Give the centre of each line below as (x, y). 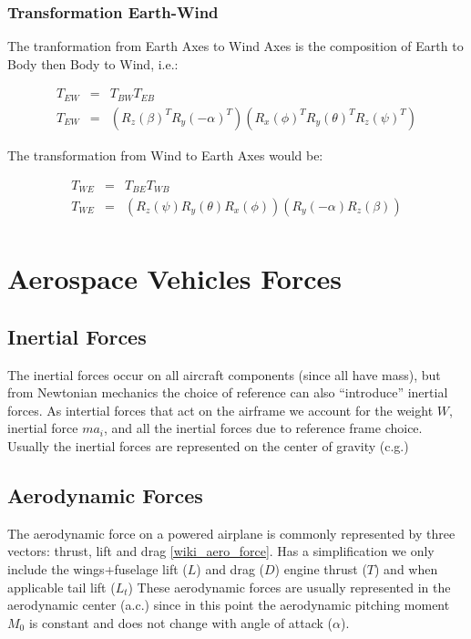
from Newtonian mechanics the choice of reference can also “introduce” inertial (228, 392)
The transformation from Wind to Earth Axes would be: (165, 155)
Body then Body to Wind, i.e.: (93, 63)
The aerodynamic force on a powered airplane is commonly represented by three (231, 533)
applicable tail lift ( (61, 587)
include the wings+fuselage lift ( (97, 569)
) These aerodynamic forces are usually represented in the (289, 587)
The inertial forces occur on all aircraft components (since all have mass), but (224, 374)
